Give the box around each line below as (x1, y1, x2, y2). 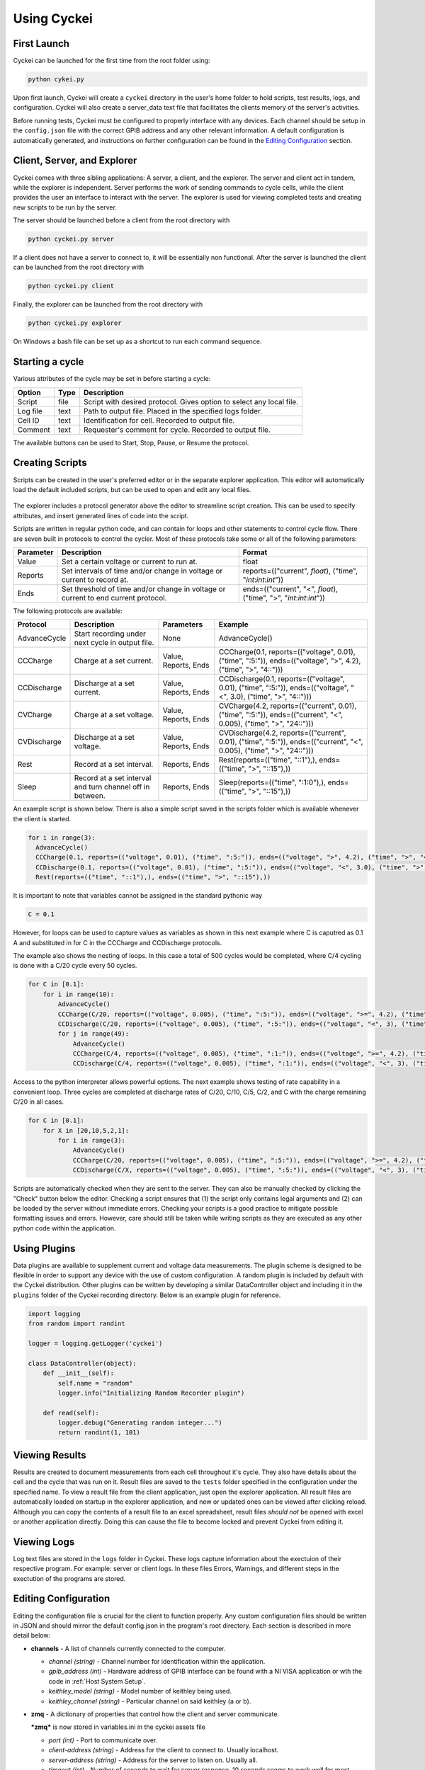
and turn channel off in (74, 782, 150, 792)
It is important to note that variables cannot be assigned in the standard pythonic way (13, 891, 263, 900)
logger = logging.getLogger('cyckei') (28, 1339, 163, 1347)
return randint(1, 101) (57, 1429, 141, 1437)
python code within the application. (13, 1223, 116, 1232)
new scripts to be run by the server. (13, 202, 117, 212)
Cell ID (17, 415, 40, 425)
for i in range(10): (42, 990, 115, 998)
